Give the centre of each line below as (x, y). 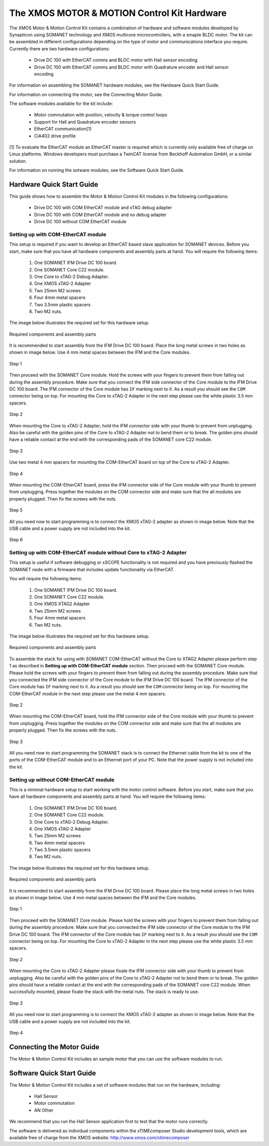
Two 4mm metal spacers (60, 843)
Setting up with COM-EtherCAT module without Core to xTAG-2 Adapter (98, 553)
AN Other (44, 1110)
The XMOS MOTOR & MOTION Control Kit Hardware (118, 13)
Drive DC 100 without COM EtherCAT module (80, 222)
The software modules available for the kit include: (61, 104)
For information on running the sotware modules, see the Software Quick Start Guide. (97, 170)
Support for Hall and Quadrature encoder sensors (85, 122)
